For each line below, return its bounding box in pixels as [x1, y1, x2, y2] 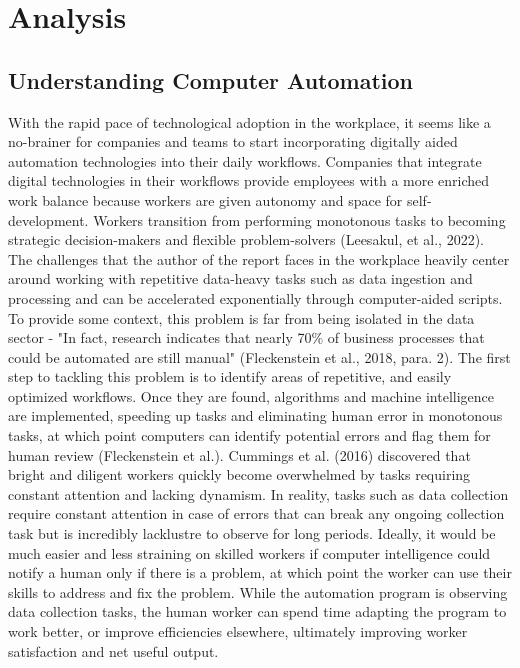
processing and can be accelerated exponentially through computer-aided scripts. [8, 287, 503, 308]
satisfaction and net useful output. [8, 640, 219, 661]
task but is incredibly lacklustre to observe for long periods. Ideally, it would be [8, 523, 496, 544]
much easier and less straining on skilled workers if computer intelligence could [8, 542, 491, 563]
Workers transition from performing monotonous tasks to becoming [93, 209, 506, 230]
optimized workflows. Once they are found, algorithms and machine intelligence [8, 385, 494, 406]
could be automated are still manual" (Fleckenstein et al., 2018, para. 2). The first [8, 346, 511, 367]
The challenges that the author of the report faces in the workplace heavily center [8, 248, 510, 269]
